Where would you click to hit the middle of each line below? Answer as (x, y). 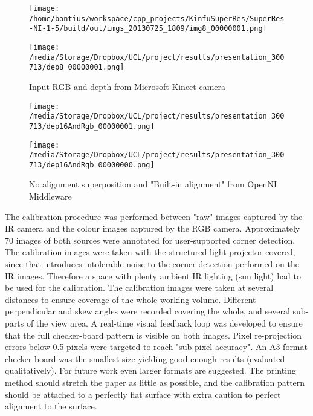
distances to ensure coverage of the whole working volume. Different (131, 299)
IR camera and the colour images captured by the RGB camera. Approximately (153, 228)
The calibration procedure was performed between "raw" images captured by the (154, 216)
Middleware (50, 196)
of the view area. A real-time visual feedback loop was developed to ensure (164, 323)
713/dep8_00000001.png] (77, 67)
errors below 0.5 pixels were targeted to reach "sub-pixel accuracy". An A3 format (156, 347)
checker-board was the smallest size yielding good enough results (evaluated (145, 358)
